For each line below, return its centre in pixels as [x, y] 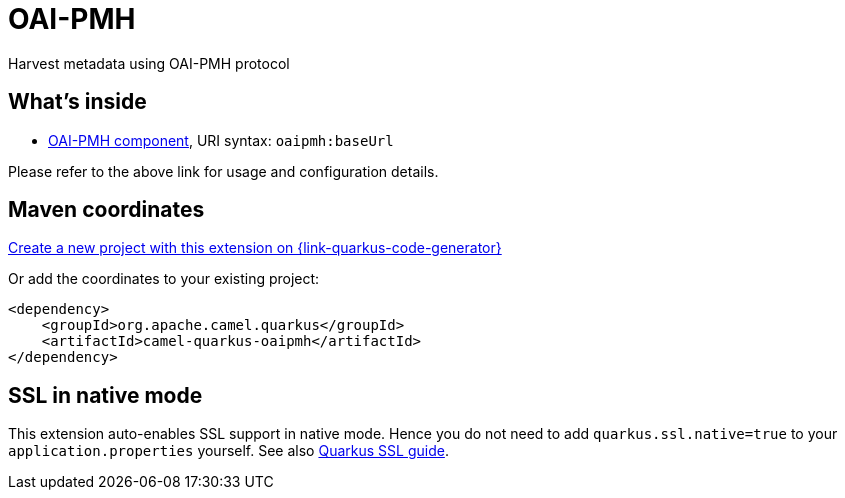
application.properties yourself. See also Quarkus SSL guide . [228, 451]
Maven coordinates [106, 210]
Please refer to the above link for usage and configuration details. [223, 171]
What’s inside [77, 102]
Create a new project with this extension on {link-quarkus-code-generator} [255, 248]
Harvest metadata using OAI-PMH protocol [149, 63]
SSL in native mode [105, 395]
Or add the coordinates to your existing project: [164, 279]
